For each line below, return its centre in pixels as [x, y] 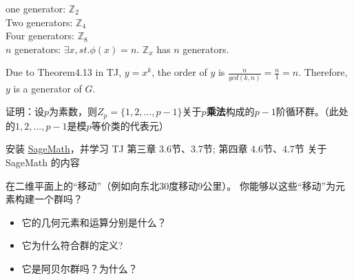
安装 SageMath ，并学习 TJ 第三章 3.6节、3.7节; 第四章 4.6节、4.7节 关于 [166, 149]
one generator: [36, 8]
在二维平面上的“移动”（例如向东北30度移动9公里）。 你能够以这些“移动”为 [171, 185]
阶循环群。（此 [307, 111]
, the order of [179, 72]
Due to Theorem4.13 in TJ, [64, 72]
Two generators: [39, 22]
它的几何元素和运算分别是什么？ [94, 222]
